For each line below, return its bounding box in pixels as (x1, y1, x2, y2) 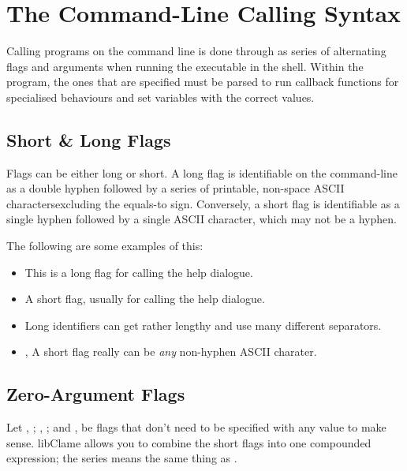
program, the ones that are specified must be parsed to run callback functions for (6, 73, 399, 90)
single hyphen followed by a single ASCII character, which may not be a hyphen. (6, 211, 397, 227)
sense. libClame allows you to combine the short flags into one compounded (6, 434, 372, 450)
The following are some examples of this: (6, 237, 203, 254)
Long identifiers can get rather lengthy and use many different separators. (24, 316, 382, 333)
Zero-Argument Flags (6, 382, 185, 406)
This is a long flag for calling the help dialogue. (24, 264, 253, 280)
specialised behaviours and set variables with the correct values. (6, 88, 315, 105)
